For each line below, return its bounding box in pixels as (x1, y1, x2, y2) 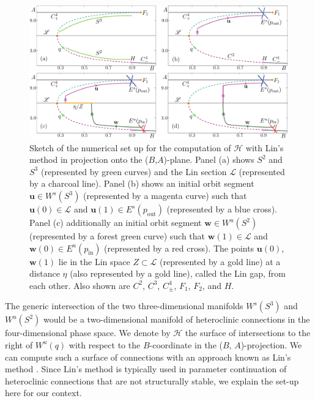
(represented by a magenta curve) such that (83, 189, 247, 202)
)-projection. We (240, 338, 302, 351)
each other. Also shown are (29, 279, 130, 291)
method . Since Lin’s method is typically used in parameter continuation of (5, 362, 287, 375)
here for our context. (5, 386, 82, 399)
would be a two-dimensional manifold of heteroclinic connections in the (43, 313, 310, 326)
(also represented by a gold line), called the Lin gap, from (70, 267, 286, 280)
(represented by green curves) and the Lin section (40, 165, 227, 178)
